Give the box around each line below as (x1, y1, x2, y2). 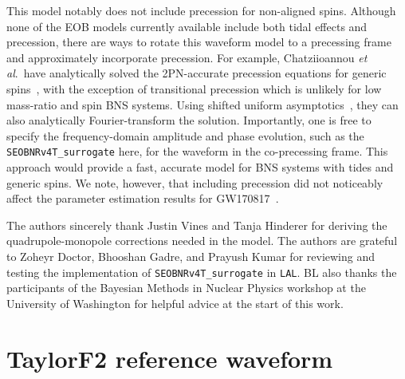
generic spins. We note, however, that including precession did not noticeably (6, 174, 383, 191)
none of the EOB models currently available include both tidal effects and (6, 18, 368, 34)
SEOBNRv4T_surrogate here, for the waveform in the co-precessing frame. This (6, 143, 388, 160)
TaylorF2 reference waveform (6, 341, 333, 374)
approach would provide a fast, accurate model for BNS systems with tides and (6, 159, 394, 175)
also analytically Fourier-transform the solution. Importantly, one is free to (6, 112, 372, 128)
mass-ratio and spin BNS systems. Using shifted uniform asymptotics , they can (6, 96, 399, 113)
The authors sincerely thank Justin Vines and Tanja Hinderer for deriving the (6, 216, 387, 233)
